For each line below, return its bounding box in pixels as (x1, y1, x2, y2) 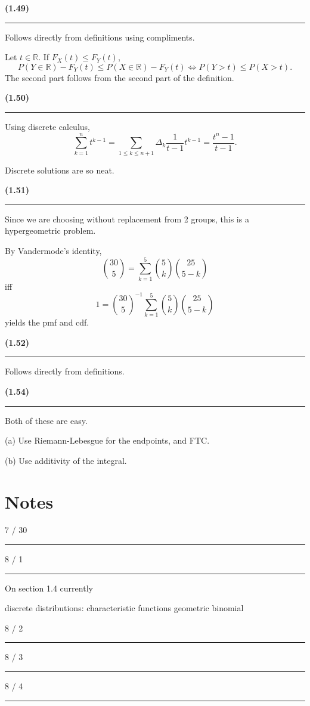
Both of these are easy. (5, 414, 88, 426)
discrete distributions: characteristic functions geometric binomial (5, 602, 244, 614)
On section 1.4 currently (5, 581, 93, 594)
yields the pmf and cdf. (5, 316, 89, 329)
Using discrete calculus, (5, 120, 90, 132)
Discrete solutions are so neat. (5, 163, 114, 176)
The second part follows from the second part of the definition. (5, 71, 234, 83)
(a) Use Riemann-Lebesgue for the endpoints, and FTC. (5, 434, 210, 447)
